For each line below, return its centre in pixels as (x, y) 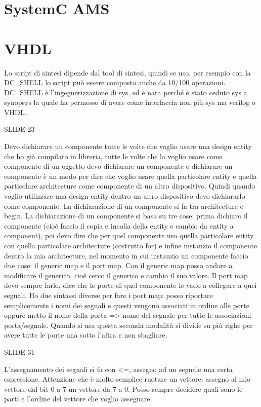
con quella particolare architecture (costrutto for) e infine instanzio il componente (131, 245)
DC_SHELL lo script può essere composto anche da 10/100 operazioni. (115, 82)
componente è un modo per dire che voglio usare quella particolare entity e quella (130, 176)
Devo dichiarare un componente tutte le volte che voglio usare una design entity (128, 146)
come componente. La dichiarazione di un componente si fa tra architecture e (124, 206)
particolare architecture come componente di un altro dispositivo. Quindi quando (130, 186)
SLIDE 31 (19, 351)
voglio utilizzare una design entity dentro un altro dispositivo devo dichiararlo (125, 196)
